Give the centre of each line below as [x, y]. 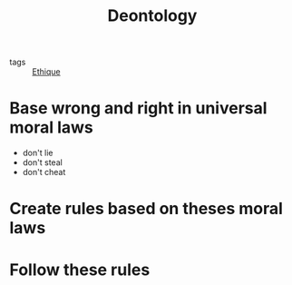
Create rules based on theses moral [146, 209]
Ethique [46, 72]
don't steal [43, 162]
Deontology [152, 16]
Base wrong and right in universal [138, 108]
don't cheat [44, 172]
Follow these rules [80, 270]
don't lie [38, 153]
